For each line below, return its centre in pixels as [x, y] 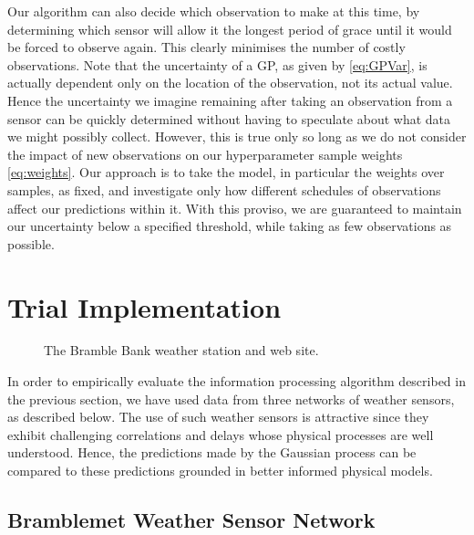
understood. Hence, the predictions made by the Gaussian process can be [212, 452]
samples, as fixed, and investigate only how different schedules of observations [224, 189]
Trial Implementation [144, 306]
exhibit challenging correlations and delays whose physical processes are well [221, 434]
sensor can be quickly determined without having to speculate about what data [229, 118]
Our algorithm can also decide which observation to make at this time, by [214, 11]
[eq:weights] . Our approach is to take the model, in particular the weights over [226, 172]
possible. [31, 243]
